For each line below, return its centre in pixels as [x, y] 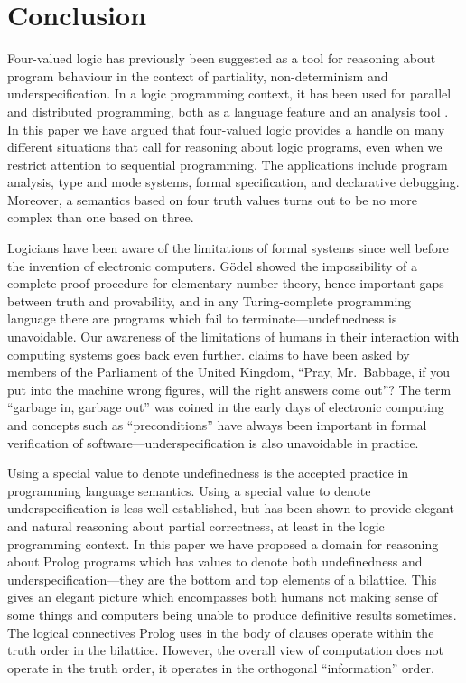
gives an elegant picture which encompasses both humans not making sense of [223, 597]
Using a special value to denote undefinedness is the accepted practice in [208, 473]
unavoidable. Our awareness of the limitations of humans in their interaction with [233, 337]
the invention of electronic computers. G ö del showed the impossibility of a [212, 265]
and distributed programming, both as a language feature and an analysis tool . [228, 111]
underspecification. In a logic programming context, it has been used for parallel [229, 94]
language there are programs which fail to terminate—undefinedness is [202, 318]
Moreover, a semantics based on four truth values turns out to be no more [213, 199]
